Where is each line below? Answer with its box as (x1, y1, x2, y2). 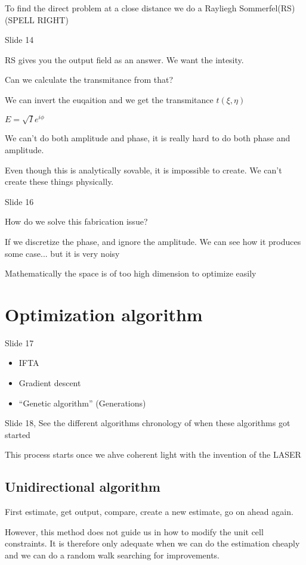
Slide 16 (5, 195, 34, 207)
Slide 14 (5, 33, 34, 46)
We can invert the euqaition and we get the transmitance (5, 93, 214, 105)
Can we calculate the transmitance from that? (5, 73, 174, 86)
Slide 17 (5, 336, 34, 349)
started (5, 428, 30, 440)
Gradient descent (18, 377, 81, 389)
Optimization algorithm (5, 302, 203, 326)
